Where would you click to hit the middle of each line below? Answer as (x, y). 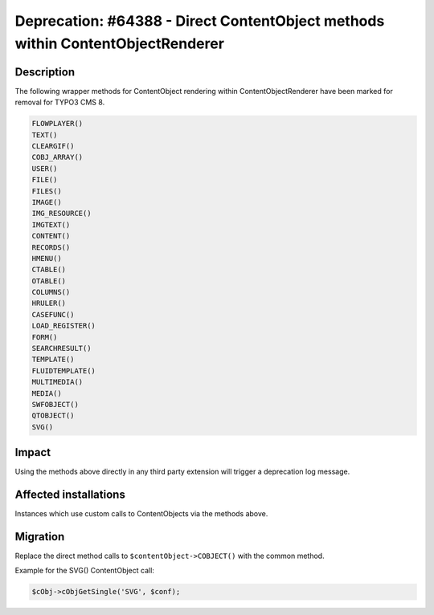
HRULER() (49, 303)
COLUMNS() (51, 292)
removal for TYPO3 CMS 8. (60, 102)
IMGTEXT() (51, 224)
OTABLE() (49, 281)
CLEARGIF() (53, 146)
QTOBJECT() (53, 416)
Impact (33, 452)
